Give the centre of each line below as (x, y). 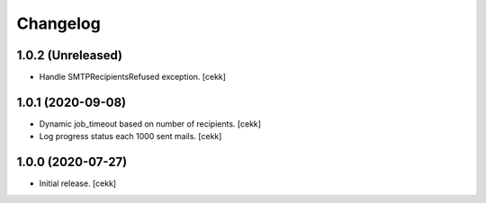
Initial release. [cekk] (78, 183)
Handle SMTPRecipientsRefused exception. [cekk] (133, 77)
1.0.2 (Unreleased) (70, 55)
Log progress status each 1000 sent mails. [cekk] (130, 137)
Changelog (58, 23)
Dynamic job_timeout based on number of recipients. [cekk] (150, 124)
